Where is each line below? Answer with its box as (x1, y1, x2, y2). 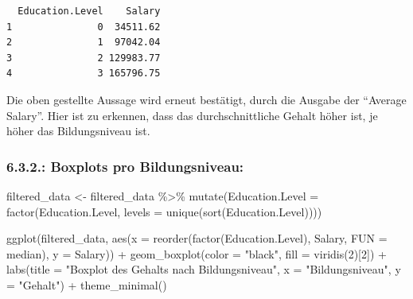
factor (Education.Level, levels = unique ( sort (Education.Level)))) (6, 203, 322, 219)
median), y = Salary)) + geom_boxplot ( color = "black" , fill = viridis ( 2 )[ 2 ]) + (6, 245, 387, 262)
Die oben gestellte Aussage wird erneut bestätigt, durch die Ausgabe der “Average (6, 91, 407, 107)
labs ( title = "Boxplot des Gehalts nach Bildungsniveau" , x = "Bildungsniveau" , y (6, 261, 401, 278)
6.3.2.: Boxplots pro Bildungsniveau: (6, 156, 244, 176)
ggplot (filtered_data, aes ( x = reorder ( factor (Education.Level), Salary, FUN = (6, 230, 388, 247)
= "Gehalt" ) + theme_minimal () (6, 276, 167, 293)
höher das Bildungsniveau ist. (6, 122, 150, 139)
